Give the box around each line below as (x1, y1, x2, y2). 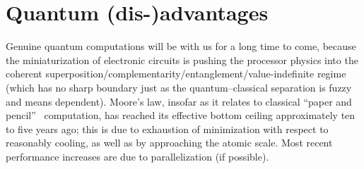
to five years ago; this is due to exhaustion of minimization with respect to (6, 121, 329, 136)
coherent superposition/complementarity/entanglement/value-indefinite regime (6, 66, 346, 81)
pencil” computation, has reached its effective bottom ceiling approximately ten (6, 108, 356, 123)
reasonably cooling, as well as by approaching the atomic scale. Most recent (6, 135, 333, 150)
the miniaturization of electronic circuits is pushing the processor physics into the (6, 52, 358, 67)
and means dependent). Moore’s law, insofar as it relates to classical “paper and (6, 94, 352, 108)
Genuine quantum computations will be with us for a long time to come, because (6, 39, 356, 54)
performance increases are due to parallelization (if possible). (6, 149, 269, 163)
